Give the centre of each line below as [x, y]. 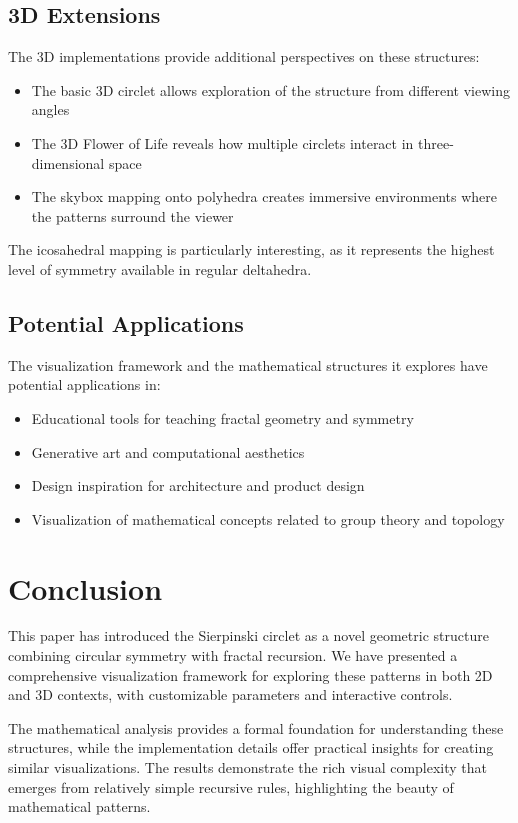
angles [50, 109]
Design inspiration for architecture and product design [198, 485]
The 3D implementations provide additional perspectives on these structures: [244, 56]
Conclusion [85, 587]
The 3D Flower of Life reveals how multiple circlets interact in [222, 142]
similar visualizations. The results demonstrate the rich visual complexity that [248, 767]
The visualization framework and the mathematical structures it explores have [248, 364]
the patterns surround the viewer [132, 215]
